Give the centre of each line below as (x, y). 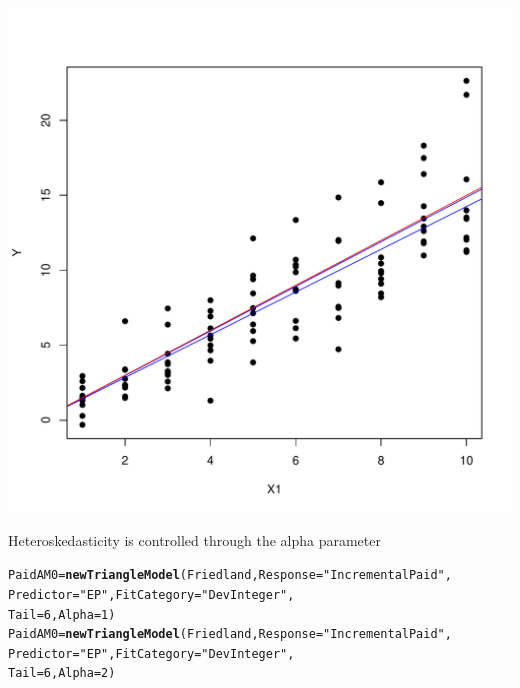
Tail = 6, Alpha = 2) (62, 673)
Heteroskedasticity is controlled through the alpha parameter (194, 539)
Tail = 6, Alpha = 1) (62, 614)
